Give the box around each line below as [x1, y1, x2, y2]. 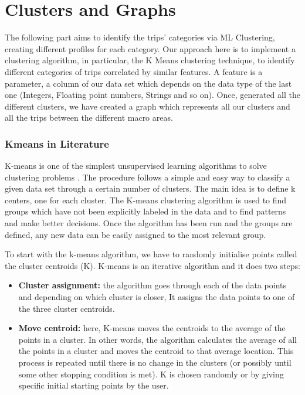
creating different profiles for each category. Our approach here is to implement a [5, 42, 296, 55]
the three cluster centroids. [18, 302, 115, 314]
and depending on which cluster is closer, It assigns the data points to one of [18, 291, 295, 303]
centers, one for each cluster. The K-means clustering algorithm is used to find [5, 193, 287, 206]
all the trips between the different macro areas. [5, 111, 173, 124]
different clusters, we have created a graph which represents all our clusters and [5, 100, 290, 112]
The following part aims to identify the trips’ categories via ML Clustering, [5, 31, 275, 43]
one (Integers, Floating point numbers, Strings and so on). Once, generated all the [5, 88, 300, 101]
